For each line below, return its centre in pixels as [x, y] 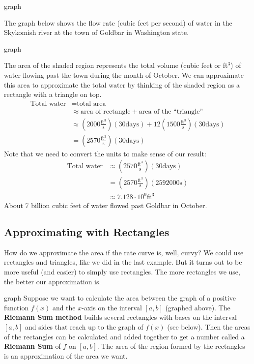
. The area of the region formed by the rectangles [171, 346]
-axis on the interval [112, 307]
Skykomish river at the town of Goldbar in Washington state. [97, 32]
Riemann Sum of [32, 346]
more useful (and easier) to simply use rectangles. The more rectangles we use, [122, 272]
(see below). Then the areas [209, 327]
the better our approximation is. [53, 281]
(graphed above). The [198, 307]
